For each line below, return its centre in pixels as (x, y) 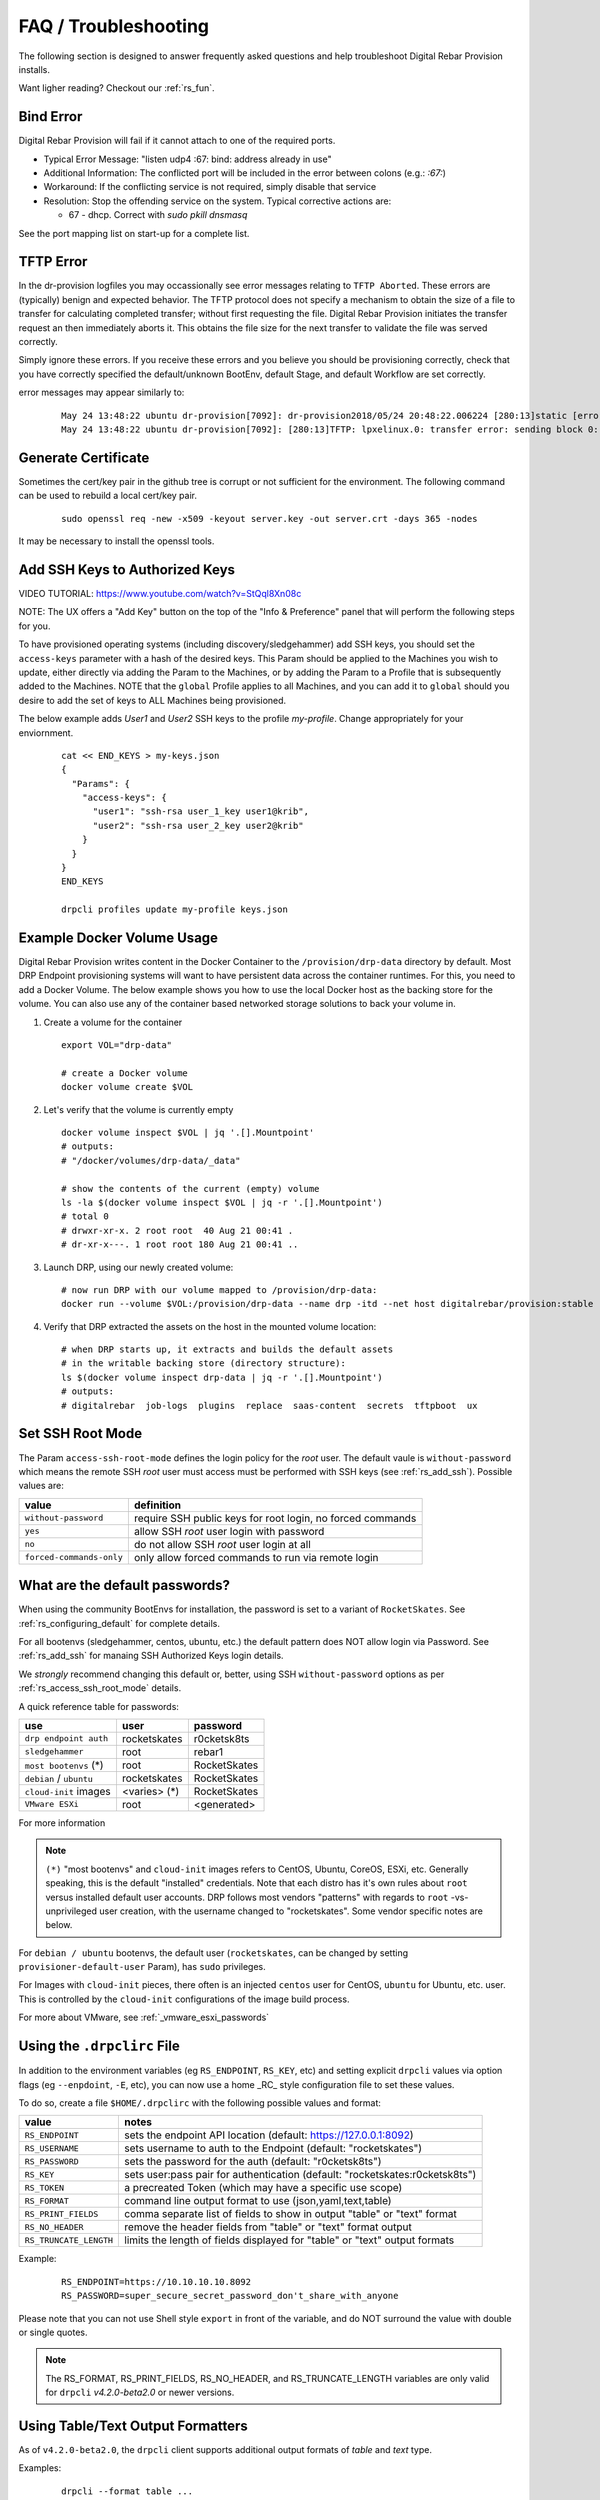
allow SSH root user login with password (229, 1531)
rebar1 (208, 1752)
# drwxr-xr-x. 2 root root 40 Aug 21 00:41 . (177, 1230)
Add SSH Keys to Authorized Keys (126, 569)
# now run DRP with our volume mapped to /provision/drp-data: (219, 1289)
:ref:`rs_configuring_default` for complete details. (119, 1623)
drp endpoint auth (66, 1738)
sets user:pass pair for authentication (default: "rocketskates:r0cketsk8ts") (300, 2175)
